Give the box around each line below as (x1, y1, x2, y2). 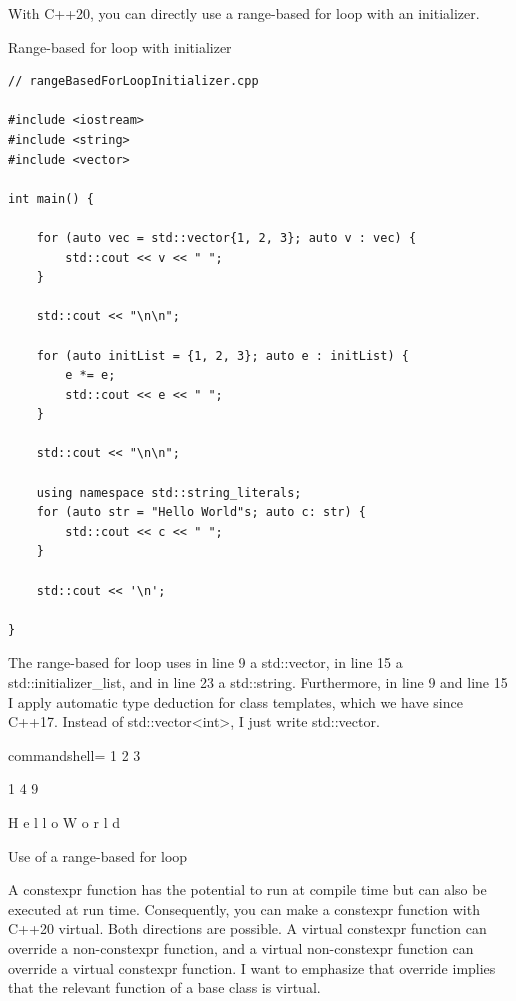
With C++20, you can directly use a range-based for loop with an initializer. (8, 3, 480, 23)
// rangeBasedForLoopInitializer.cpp (8, 74, 259, 89)
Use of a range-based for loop (8, 845, 188, 866)
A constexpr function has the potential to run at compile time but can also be (8, 879, 487, 900)
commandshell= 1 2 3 (8, 744, 141, 765)
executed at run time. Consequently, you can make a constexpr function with (8, 898, 480, 919)
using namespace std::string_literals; (36, 485, 302, 500)
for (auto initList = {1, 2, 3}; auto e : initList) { (36, 348, 409, 363)
